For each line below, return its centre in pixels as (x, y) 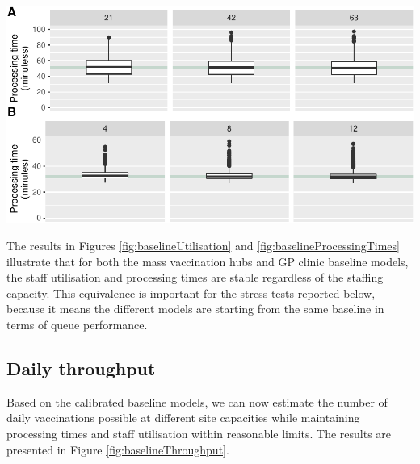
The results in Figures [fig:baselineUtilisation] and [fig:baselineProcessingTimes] (203, 246)
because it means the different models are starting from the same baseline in (195, 309)
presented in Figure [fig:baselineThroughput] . (118, 449)
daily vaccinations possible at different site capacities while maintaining (183, 418)
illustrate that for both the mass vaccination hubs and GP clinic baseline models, (208, 261)
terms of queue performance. (77, 325)
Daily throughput (81, 368)
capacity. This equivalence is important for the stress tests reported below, (191, 293)
